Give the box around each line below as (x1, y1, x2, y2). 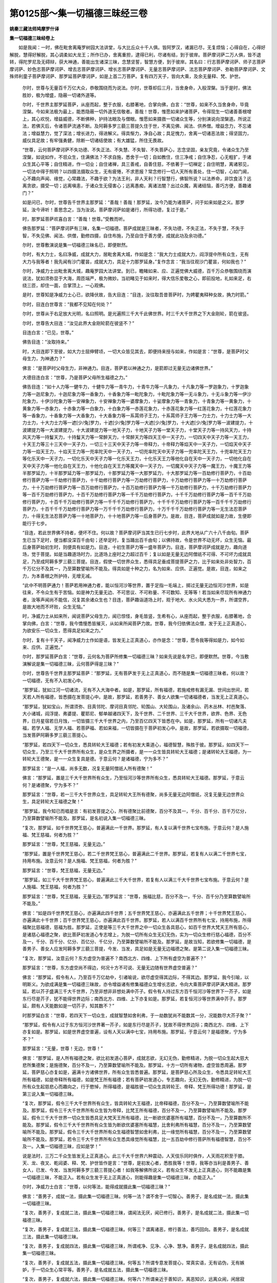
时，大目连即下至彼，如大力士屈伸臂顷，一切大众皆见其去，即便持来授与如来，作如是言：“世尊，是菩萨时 (22, 348, 245, 354)
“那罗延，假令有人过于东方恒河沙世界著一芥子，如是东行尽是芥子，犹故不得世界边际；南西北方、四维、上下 (22, 1021, 249, 1027)
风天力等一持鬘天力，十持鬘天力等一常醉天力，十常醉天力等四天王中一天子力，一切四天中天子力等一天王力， (22, 434, 251, 440)
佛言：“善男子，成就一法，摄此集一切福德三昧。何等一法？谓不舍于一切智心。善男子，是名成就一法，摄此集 (22, 1193, 249, 1199)
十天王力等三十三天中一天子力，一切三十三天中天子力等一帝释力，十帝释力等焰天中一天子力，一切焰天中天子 (22, 441, 251, 448)
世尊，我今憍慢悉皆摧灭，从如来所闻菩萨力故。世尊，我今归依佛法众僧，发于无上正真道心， (55, 620, 249, 626)
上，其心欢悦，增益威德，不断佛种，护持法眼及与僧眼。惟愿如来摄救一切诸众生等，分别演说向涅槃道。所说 (22, 115, 247, 122)
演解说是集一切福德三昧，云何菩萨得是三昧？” (22, 660, 119, 667)
